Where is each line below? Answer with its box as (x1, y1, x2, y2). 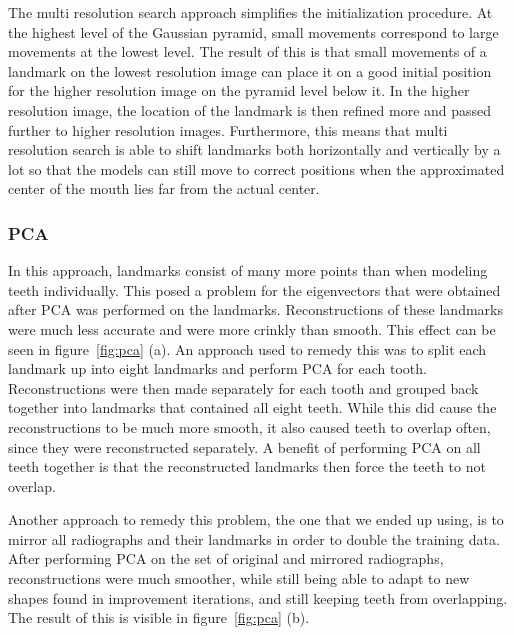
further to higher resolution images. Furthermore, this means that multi (8, 119, 448, 140)
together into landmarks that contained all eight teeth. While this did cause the (8, 397, 497, 418)
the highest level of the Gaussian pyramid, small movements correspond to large (8, 21, 499, 42)
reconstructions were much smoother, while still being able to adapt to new (8, 568, 470, 589)
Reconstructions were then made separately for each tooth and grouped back (8, 377, 479, 398)
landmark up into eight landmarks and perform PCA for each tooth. (8, 358, 427, 379)
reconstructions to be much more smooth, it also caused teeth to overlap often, (8, 416, 491, 437)
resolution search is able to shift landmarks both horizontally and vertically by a (8, 139, 501, 160)
